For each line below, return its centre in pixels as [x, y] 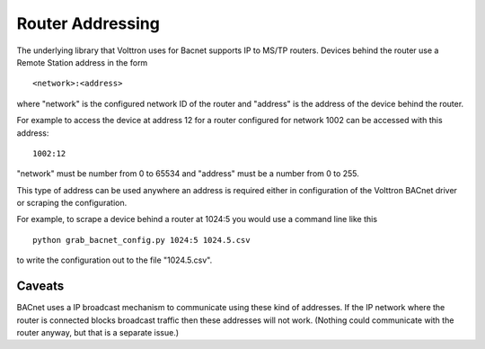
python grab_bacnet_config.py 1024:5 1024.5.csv [141, 240]
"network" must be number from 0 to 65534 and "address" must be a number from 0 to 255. [188, 174]
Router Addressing [88, 23]
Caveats [40, 286]
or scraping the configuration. [72, 203]
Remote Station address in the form [82, 62]
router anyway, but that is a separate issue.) [98, 332]
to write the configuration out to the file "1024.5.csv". [115, 260]
